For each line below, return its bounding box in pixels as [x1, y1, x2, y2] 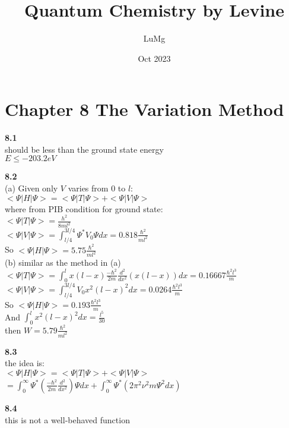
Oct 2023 [138, 52, 171, 64]
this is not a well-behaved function [5, 413, 130, 426]
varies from [68, 182, 109, 194]
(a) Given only [5, 182, 58, 194]
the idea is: [5, 357, 45, 369]
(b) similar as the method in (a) [5, 256, 121, 269]
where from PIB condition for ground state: [5, 202, 163, 215]
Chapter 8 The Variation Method [5, 97, 284, 121]
